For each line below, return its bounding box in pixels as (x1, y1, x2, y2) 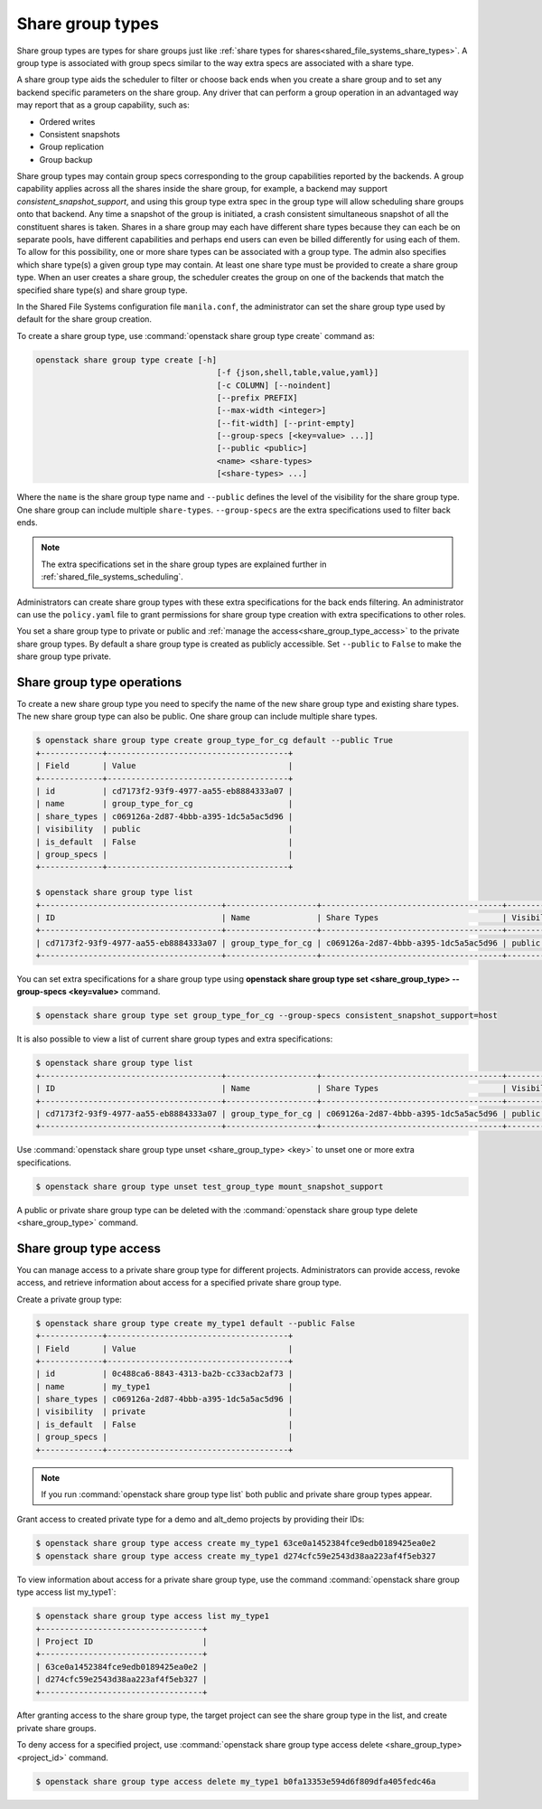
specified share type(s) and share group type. (16, 285, 189, 296)
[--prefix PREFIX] (216, 392, 298, 402)
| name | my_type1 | (35, 1381, 294, 1391)
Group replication (39, 141, 104, 153)
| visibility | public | (35, 824, 294, 834)
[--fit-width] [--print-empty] (216, 418, 356, 429)
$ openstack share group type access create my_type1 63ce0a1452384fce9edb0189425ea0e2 (35, 1538, 436, 1549)
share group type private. (16, 651, 112, 662)
